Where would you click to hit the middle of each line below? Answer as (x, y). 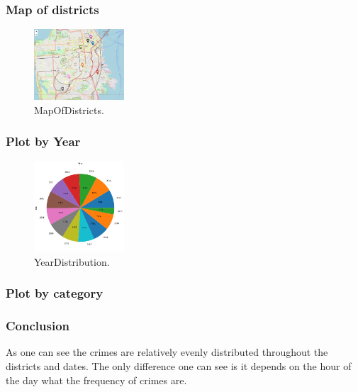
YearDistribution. (72, 261)
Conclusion (38, 326)
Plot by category (55, 293)
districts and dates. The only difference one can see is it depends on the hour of (179, 365)
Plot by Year (43, 141)
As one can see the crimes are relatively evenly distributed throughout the (167, 352)
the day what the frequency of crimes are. (96, 380)
